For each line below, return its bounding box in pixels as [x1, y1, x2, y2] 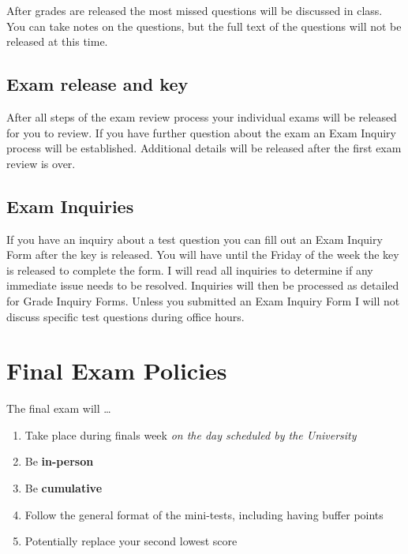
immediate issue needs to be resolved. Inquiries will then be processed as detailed [6, 277, 399, 294]
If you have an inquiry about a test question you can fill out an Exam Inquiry [6, 230, 383, 247]
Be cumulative [24, 480, 103, 496]
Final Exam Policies [6, 354, 227, 387]
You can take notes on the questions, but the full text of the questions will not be [6, 17, 402, 34]
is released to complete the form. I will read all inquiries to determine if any [6, 261, 373, 278]
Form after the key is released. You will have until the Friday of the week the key [6, 246, 399, 263]
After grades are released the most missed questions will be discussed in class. [6, 2, 383, 18]
